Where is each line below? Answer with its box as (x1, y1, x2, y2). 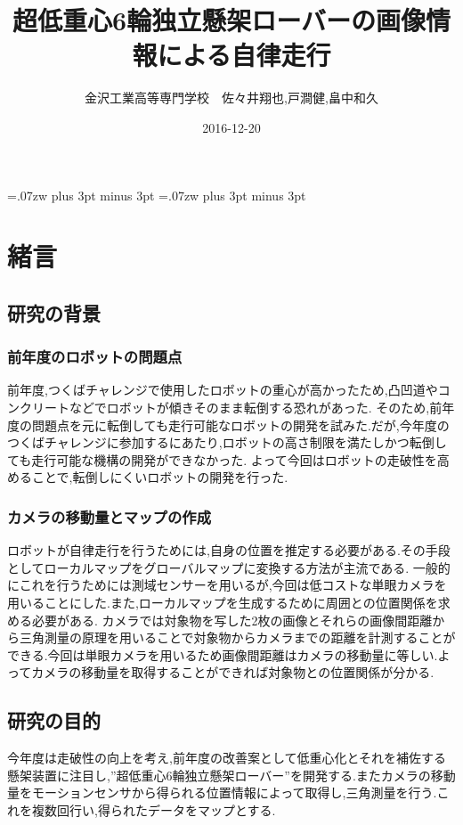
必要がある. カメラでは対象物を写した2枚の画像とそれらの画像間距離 (31, 610, 433, 629)
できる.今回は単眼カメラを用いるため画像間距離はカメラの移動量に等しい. (7, 645, 438, 664)
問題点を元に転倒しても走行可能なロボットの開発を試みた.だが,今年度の (31, 415, 450, 434)
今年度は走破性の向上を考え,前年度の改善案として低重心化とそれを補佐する (7, 748, 447, 767)
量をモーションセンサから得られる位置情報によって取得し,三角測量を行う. (7, 783, 437, 802)
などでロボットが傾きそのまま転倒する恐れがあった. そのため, (69, 398, 430, 417)
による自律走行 (157, 37, 331, 73)
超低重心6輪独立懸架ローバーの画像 (12, 2, 426, 38)
